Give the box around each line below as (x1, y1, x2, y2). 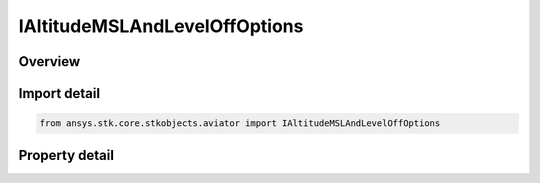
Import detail (18, 85, 100, 102)
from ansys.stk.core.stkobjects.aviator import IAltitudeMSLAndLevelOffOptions (39, 118, 441, 129)
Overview (18, 53, 81, 70)
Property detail (18, 146, 115, 164)
